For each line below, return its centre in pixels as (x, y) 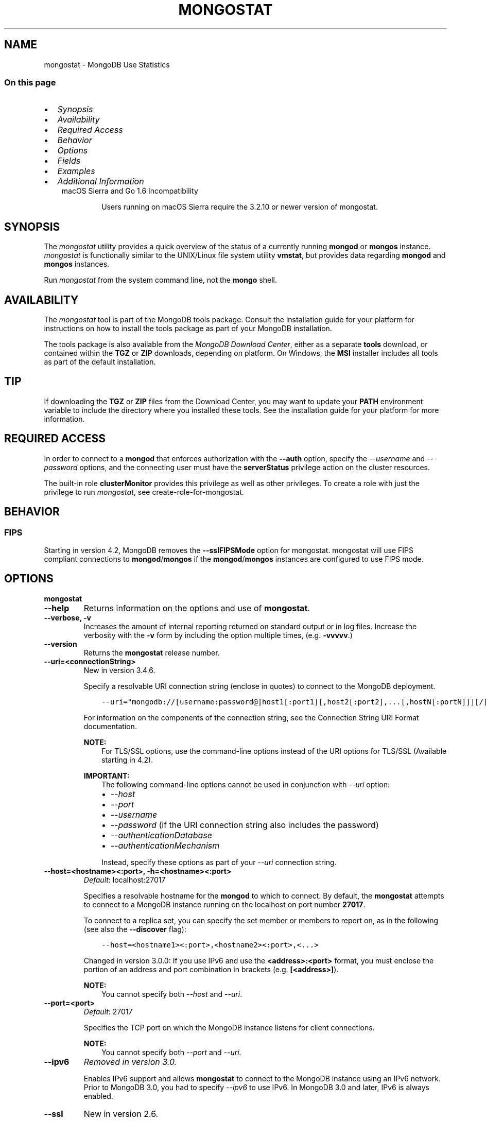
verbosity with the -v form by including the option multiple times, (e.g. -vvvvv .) (218, 635)
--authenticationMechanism (165, 845)
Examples (76, 171)
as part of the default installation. (100, 362)
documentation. (110, 726)
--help (57, 608)
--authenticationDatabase (161, 835)
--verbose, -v (67, 617)
